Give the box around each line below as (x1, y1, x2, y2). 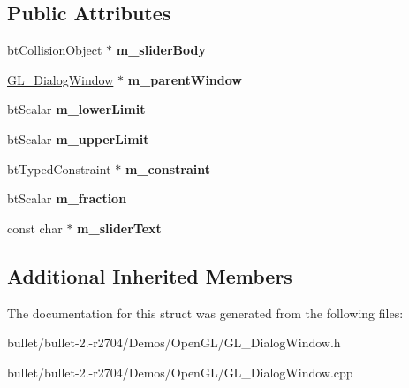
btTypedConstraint (7, 159, 111, 178)
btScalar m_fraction (7, 189, 127, 208)
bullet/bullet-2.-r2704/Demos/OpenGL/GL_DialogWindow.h (7, 333, 341, 352)
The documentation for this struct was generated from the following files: (7, 303, 404, 322)
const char (7, 218, 63, 237)
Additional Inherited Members (7, 262, 292, 289)
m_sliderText (77, 218, 162, 237)
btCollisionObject (7, 41, 102, 59)
